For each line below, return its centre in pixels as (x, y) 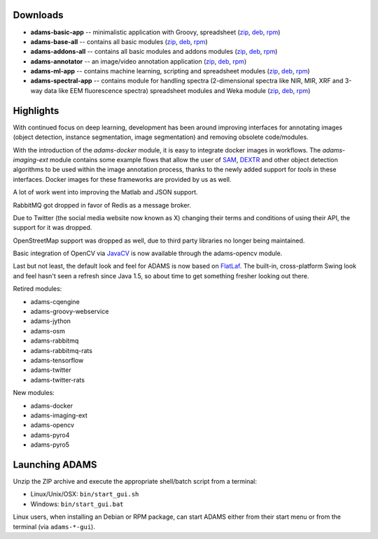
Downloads (38, 15)
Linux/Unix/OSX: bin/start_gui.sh (85, 494)
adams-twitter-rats (58, 380)
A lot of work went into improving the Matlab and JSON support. (106, 192)
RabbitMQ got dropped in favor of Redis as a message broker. (102, 205)
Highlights (36, 111)
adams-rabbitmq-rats (61, 350)
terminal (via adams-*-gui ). (54, 526)
